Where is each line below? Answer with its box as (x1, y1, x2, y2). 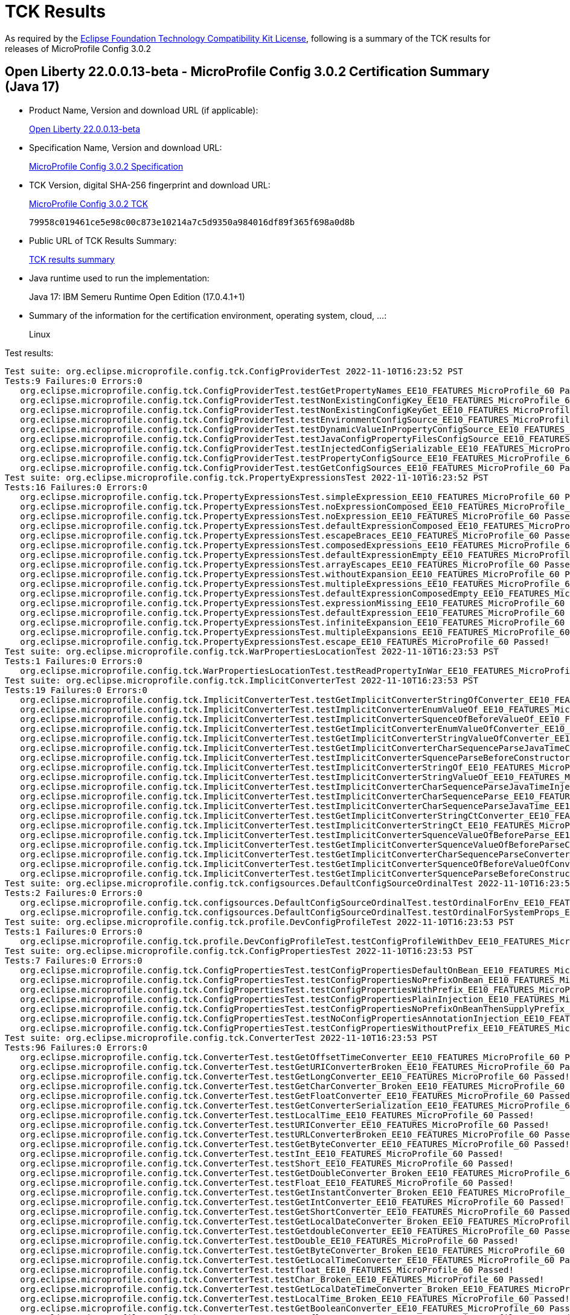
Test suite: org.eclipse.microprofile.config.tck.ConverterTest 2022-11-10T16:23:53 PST (5, 1032, 438, 1043)
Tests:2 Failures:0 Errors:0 (5, 888, 142, 898)
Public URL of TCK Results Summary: (29, 235, 177, 246)
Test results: (5, 347, 54, 358)
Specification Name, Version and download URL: (29, 142, 222, 153)
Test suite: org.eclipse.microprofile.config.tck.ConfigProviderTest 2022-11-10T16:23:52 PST (5, 366, 463, 376)
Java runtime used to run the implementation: (29, 272, 210, 283)
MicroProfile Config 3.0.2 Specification (29, 161, 184, 171)
